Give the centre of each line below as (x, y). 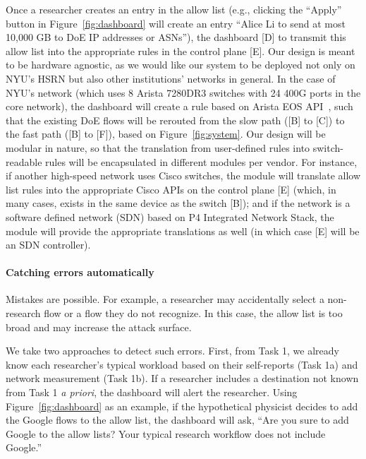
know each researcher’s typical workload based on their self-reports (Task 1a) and (182, 364)
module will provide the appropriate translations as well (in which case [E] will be (183, 231)
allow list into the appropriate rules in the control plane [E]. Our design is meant (181, 50)
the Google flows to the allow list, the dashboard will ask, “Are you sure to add (177, 420)
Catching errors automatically (80, 272)
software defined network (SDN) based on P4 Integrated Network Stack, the (170, 216)
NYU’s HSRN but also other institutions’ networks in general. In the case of (171, 78)
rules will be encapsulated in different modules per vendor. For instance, (201, 161)
